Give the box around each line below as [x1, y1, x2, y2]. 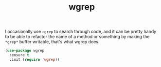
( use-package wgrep [5, 48, 45, 53]
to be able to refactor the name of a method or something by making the [5, 34, 150, 40]
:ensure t [9, 53, 29, 58]
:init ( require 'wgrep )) [9, 57, 60, 62]
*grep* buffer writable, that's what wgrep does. [5, 39, 100, 45]
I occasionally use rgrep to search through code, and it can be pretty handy [5, 28, 157, 35]
